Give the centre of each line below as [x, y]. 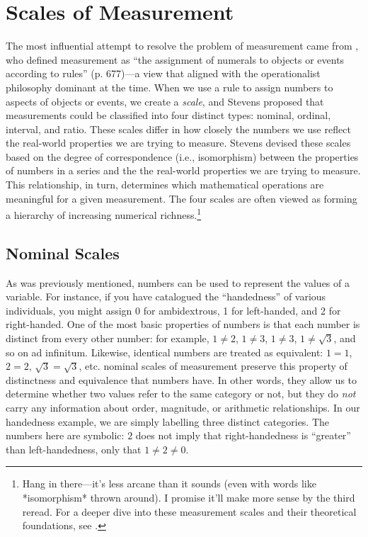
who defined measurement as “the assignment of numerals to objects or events [175, 59]
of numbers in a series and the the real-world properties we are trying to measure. [183, 170]
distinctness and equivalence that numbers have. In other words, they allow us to [182, 379]
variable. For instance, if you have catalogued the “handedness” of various [166, 296]
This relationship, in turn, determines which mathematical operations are [165, 185]
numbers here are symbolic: [65, 435]
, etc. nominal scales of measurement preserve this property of [213, 366]
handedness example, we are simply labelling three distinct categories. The [168, 421]
